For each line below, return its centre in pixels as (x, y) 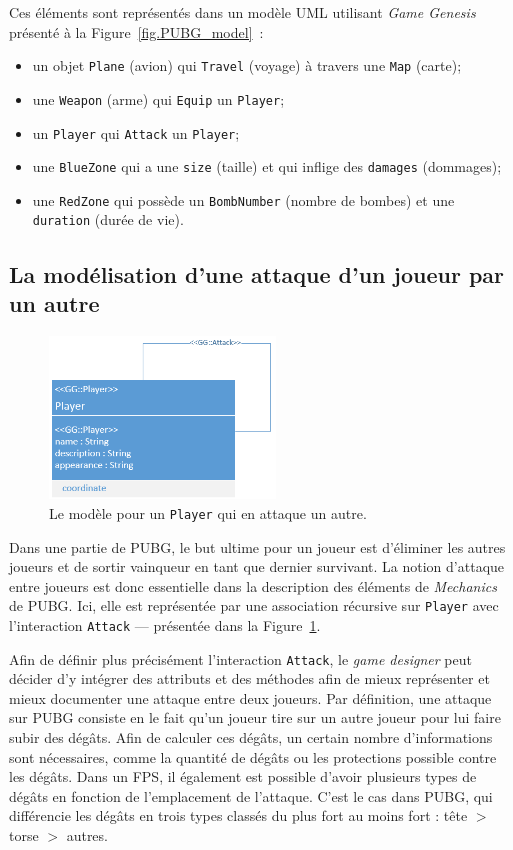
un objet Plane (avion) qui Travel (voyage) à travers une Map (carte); (247, 65)
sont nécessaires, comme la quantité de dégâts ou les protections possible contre (253, 756)
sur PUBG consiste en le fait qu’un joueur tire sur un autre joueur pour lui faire (255, 717)
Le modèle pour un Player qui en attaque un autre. (208, 512)
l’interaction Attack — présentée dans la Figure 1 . (165, 624)
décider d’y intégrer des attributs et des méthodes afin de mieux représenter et (249, 678)
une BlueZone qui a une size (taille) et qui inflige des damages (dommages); (267, 166)
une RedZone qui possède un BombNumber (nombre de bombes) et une (243, 199)
